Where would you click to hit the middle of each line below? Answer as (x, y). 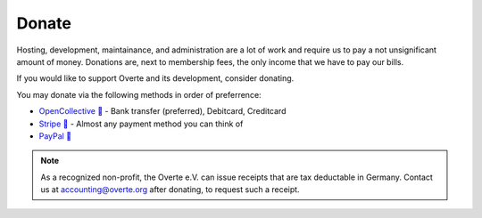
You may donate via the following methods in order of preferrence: (139, 94)
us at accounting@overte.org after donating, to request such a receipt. (170, 190)
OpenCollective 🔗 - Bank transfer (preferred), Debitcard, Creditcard (162, 111)
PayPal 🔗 (55, 136)
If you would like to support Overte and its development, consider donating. (155, 78)
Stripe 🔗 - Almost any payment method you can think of (141, 124)
